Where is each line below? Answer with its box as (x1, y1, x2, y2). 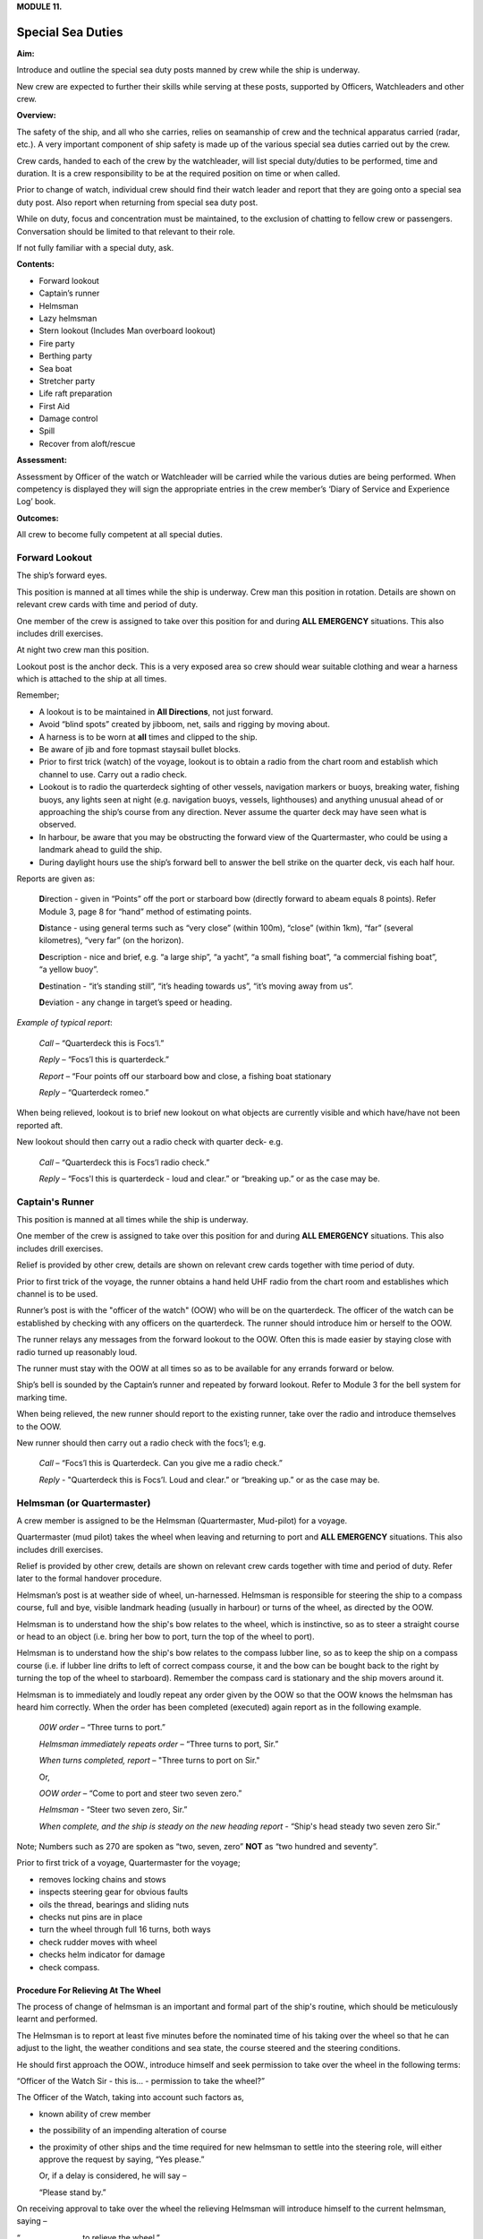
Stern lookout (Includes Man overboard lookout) (38, 325, 216, 336)
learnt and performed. (16, 2013, 98, 2024)
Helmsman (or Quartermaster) (16, 1497, 151, 1509)
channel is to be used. (16, 1289, 98, 1300)
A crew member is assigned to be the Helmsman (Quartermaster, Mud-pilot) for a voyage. (16, 1514, 348, 1526)
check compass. (38, 1961, 100, 1972)
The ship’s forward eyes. (16, 570, 107, 581)
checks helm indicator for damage (38, 1949, 165, 1960)
